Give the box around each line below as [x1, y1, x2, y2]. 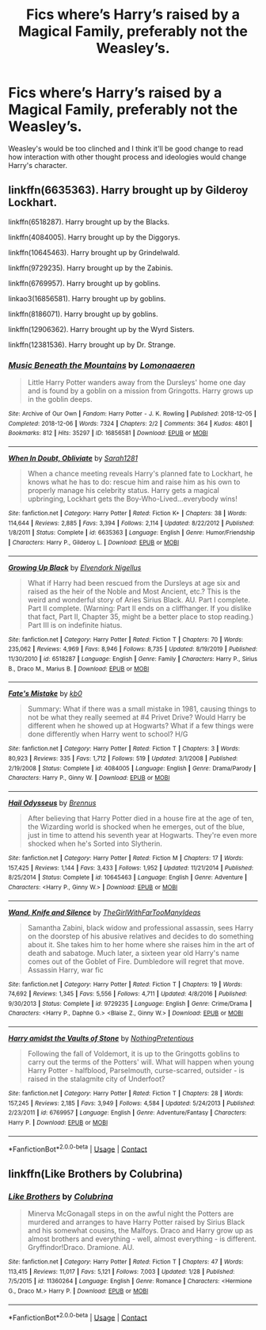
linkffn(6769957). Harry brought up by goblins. [8, 278, 161, 288]
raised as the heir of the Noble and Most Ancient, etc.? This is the [27, 587, 241, 596]
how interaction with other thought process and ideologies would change [8, 152, 247, 162]
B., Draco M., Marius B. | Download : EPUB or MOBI [8, 664, 150, 673]
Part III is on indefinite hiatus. [27, 620, 123, 629]
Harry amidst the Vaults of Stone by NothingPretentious [8, 1034, 194, 1043]
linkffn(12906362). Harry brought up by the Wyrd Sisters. [8, 324, 196, 334]
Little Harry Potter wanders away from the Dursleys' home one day [27, 378, 246, 388]
